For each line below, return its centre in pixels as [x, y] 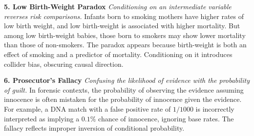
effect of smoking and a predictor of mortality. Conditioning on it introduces [118, 54]
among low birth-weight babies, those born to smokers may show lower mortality [125, 35]
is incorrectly [215, 108]
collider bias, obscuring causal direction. [64, 64]
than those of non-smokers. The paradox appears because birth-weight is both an [125, 45]
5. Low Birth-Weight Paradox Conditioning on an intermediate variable [118, 6]
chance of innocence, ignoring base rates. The [166, 118]
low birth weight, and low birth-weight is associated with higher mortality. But [122, 26]
